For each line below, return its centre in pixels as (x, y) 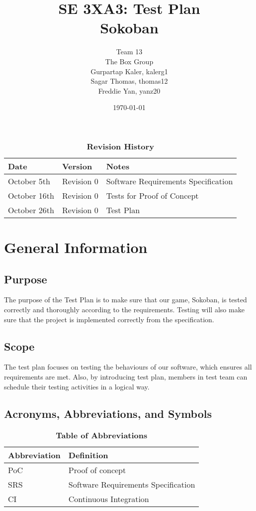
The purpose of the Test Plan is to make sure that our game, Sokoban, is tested (126, 300)
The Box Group (129, 61)
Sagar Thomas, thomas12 (129, 81)
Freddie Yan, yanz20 (129, 90)
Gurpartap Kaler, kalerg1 (129, 71)
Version (77, 166)
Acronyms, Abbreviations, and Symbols (108, 413)
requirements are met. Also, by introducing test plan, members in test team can (126, 377)
